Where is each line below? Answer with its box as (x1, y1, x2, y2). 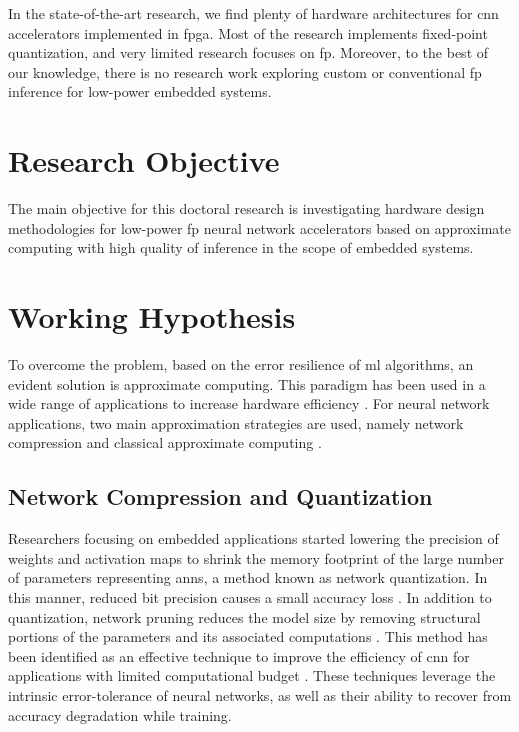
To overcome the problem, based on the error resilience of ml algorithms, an (8, 354, 474, 374)
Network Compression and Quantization (8, 481, 433, 512)
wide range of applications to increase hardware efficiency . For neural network (8, 393, 490, 414)
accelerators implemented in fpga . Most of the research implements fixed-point (8, 22, 488, 43)
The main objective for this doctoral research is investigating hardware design (8, 198, 485, 219)
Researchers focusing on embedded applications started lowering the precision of (8, 528, 499, 549)
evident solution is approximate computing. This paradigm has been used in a (8, 373, 486, 394)
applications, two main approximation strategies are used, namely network (8, 412, 464, 433)
